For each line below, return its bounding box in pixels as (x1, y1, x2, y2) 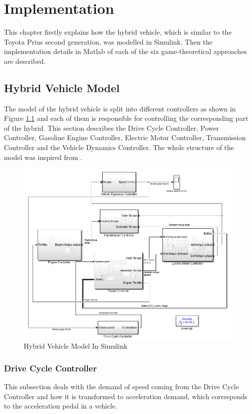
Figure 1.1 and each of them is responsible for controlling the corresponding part (4, 113, 249, 123)
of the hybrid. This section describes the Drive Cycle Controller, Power (4, 122, 219, 133)
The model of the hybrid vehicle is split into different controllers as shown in (4, 103, 236, 113)
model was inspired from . (4, 152, 83, 162)
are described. (4, 55, 46, 66)
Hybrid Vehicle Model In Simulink (24, 341, 127, 351)
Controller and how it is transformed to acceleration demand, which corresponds (4, 391, 248, 401)
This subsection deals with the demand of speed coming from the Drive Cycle (4, 381, 239, 392)
